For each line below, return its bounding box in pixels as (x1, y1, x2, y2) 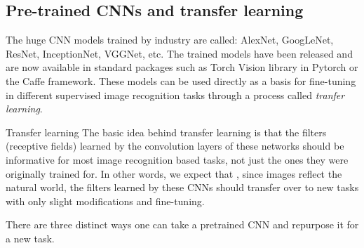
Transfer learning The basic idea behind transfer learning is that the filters (6, 124, 327, 139)
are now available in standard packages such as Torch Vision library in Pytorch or (6, 60, 358, 74)
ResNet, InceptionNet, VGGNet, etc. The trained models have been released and (6, 46, 353, 60)
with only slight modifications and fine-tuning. (6, 193, 205, 208)
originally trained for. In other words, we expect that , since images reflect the (6, 166, 342, 181)
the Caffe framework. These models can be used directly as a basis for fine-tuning (6, 73, 356, 88)
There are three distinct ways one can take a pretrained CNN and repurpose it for (6, 217, 359, 232)
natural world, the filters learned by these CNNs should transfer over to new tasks (6, 180, 359, 195)
